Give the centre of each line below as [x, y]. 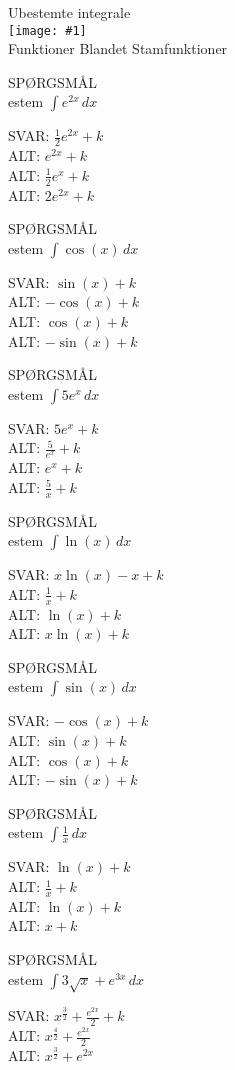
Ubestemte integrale [69, 12]
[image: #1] [47, 30]
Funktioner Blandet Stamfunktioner [118, 48]
